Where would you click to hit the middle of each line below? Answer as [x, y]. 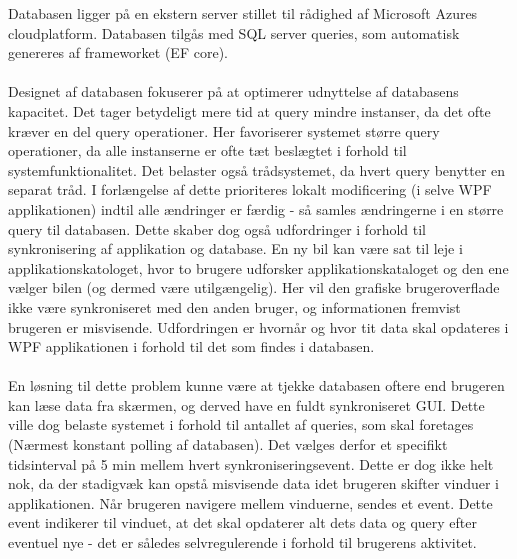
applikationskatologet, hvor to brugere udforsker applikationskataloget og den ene [258, 267]
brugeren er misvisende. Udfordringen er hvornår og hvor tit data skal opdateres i [258, 326]
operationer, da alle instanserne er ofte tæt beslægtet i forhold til [207, 150]
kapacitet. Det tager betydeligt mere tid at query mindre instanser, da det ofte [249, 110]
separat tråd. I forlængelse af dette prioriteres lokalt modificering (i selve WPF [250, 189]
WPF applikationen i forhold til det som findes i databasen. [191, 346]
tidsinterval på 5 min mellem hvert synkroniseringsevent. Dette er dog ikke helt [251, 463]
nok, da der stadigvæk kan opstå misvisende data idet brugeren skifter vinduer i [254, 483]
